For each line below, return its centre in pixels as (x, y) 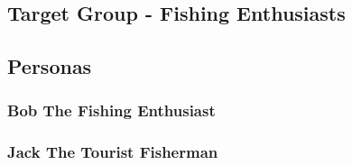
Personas (50, 66)
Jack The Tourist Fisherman (113, 152)
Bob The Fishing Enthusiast (111, 110)
